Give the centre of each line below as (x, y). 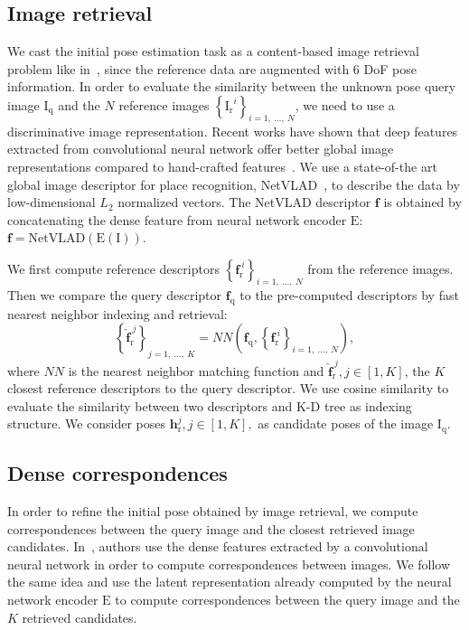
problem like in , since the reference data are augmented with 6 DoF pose (212, 68)
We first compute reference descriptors (113, 268)
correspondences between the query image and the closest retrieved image (211, 528)
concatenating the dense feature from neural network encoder (177, 219)
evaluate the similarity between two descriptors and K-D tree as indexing (210, 405)
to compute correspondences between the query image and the (287, 600)
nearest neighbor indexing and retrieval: (117, 313)
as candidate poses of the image (346, 423)
